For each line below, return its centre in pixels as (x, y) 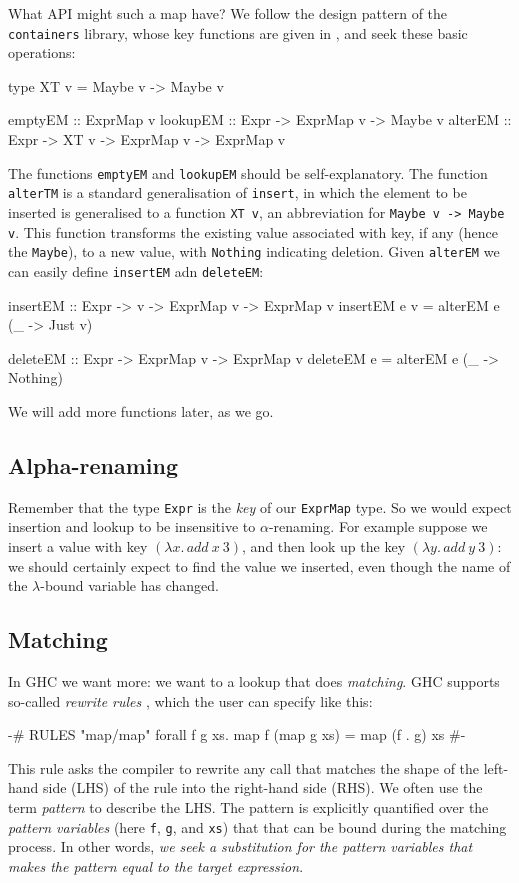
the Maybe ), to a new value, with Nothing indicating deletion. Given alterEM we (254, 251)
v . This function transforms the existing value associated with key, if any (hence (253, 231)
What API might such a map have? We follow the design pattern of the (228, 13)
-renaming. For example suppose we (378, 526)
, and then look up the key (324, 545)
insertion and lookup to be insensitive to (132, 526)
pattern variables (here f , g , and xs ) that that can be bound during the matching (257, 826)
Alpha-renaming (93, 464)
